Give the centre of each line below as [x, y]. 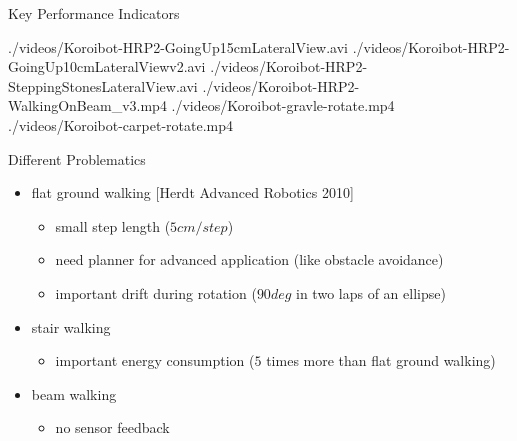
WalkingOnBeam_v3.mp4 [87, 105]
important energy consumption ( [155, 360]
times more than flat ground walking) [381, 360]
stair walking [71, 326]
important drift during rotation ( [156, 292]
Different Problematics [77, 158]
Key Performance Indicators [94, 13]
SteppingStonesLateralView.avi [103, 85]
